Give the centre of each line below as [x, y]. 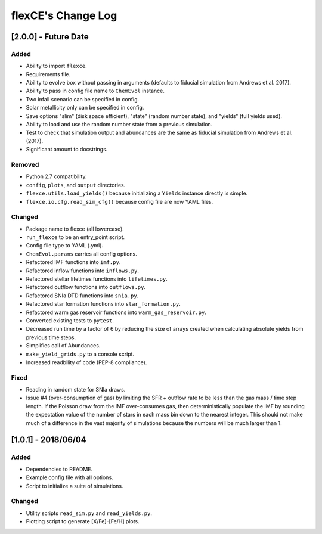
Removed [25, 164]
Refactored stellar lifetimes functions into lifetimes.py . [97, 279]
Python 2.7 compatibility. [56, 176]
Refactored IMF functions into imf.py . [73, 262]
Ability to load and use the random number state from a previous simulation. [119, 125]
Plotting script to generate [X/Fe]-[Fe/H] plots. [83, 521]
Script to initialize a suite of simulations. [75, 486]
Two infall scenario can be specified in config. [83, 99]
